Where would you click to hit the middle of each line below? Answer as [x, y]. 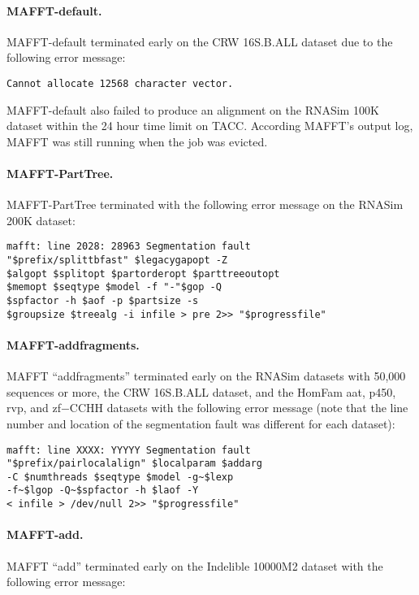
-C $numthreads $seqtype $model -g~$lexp [120, 477]
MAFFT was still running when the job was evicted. [137, 141]
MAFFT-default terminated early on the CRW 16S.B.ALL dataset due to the [200, 41]
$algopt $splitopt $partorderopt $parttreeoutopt [143, 274]
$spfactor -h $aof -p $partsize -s [103, 301]
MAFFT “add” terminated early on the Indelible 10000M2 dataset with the [195, 565]
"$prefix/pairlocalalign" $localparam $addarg [134, 464]
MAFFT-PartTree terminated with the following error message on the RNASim [205, 204]
